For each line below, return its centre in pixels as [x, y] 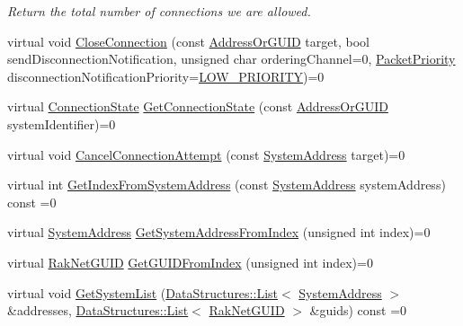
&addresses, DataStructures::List [98, 310]
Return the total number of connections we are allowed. [159, 11]
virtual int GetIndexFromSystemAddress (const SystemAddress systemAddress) [227, 185]
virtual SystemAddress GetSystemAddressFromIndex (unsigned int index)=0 [219, 232]
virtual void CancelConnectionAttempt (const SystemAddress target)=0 [206, 154]
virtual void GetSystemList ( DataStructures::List [142, 292]
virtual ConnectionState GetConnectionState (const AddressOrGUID [198, 106]
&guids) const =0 [358, 310]
